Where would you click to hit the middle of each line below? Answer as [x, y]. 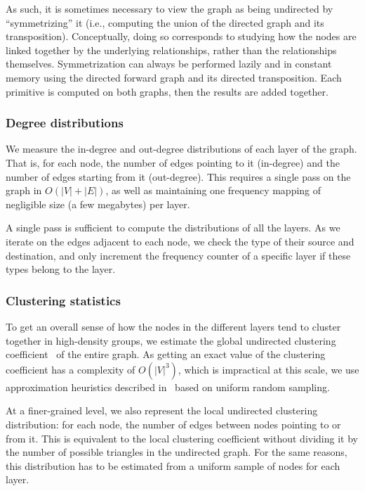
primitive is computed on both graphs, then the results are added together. [167, 91]
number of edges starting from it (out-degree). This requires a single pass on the [178, 176]
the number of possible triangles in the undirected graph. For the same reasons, [177, 452]
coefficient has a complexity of [71, 369]
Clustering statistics [63, 300]
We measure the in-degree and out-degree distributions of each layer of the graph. [181, 149]
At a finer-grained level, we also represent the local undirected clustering [162, 410]
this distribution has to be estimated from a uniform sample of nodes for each [173, 465]
